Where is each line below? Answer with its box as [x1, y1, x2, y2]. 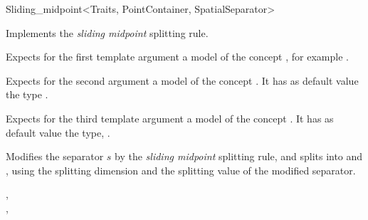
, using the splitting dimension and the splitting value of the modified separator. [6, 162, 356, 177]
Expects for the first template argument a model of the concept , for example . [6, 49, 349, 64]
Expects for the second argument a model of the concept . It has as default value [6, 73, 359, 88]
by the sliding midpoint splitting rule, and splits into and [115, 149, 363, 164]
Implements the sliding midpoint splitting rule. [6, 25, 209, 40]
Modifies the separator [6, 149, 104, 164]
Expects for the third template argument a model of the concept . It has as [6, 110, 334, 125]
